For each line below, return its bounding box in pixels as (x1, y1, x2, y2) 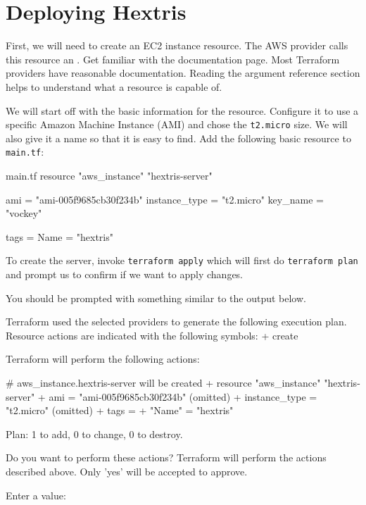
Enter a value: (6, 487, 66, 502)
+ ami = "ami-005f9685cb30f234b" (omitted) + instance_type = (37, 389, 317, 404)
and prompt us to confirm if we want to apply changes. (6, 267, 244, 282)
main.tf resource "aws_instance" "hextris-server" (6, 168, 213, 182)
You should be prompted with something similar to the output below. (6, 290, 306, 305)
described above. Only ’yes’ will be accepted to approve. (6, 463, 248, 478)
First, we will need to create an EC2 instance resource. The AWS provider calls (6, 38, 348, 53)
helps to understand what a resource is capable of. (6, 79, 222, 94)
